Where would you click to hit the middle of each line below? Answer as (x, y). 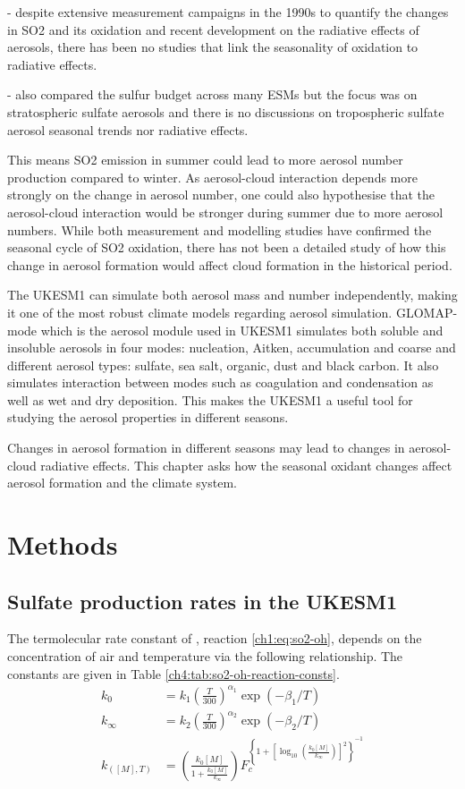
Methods (63, 544)
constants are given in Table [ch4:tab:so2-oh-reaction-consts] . (173, 673)
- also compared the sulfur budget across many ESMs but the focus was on (212, 94)
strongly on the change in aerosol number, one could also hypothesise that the (221, 195)
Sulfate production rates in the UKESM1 (203, 601)
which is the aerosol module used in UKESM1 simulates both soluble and (242, 330)
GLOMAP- (427, 312)
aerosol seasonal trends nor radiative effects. (128, 129)
